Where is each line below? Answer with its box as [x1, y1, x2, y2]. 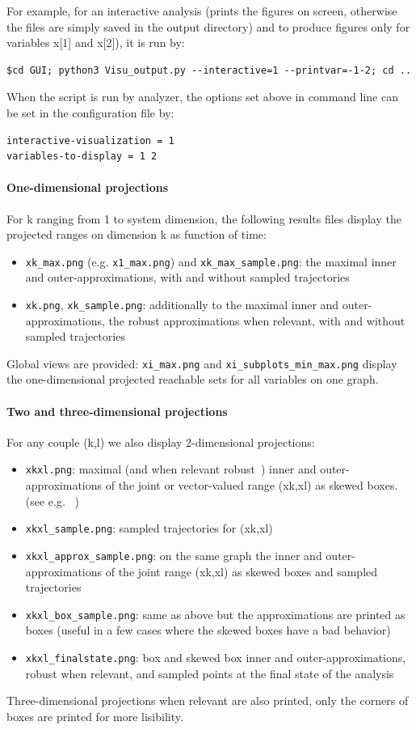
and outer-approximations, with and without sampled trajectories [25, 269, 350, 286]
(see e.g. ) [25, 492, 79, 509]
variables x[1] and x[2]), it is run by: [6, 34, 185, 51]
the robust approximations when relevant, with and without [108, 312, 405, 329]
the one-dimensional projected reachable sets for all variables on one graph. [6, 371, 379, 388]
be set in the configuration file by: [6, 104, 174, 121]
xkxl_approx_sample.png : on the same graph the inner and [25, 546, 322, 563]
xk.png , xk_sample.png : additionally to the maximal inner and [25, 295, 339, 312]
